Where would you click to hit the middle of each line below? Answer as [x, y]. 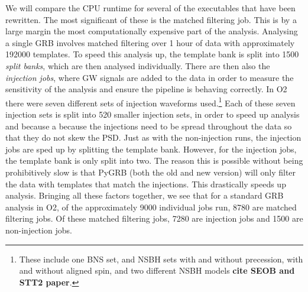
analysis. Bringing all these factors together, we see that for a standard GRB [145, 195]
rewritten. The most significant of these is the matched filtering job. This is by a [151, 19]
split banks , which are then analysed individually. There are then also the [138, 65]
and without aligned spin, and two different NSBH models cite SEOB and [157, 270]
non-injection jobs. [39, 230]
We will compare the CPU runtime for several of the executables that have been [150, 8]
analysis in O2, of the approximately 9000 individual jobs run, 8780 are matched [151, 207]
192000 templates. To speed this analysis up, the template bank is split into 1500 [152, 54]
